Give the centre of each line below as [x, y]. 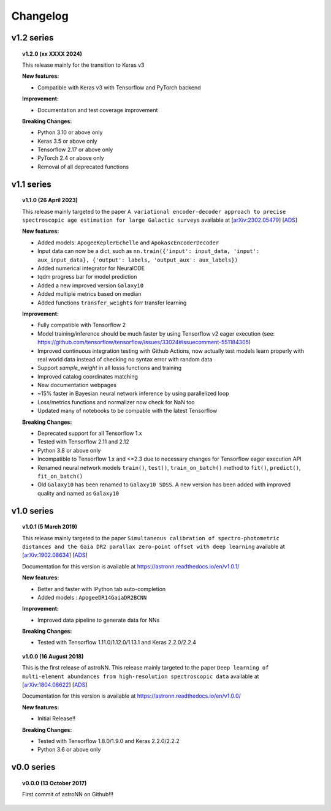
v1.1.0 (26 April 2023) [50, 200]
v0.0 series [33, 767]
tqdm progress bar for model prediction [87, 277]
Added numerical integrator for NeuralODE [91, 268]
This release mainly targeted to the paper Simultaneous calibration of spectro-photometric [151, 538]
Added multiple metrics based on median [89, 294]
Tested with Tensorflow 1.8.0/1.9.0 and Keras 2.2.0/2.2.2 [109, 741]
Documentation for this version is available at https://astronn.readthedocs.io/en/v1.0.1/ [131, 566]
